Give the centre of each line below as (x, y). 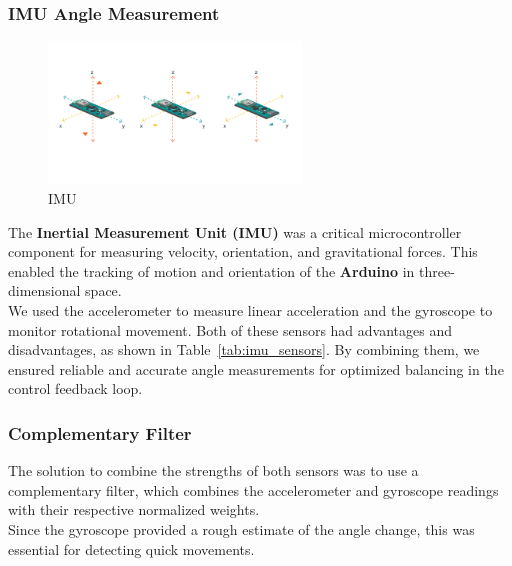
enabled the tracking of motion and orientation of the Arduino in (211, 270)
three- (436, 270)
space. (103, 290)
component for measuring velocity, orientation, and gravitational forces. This (243, 251)
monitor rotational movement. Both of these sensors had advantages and (230, 329)
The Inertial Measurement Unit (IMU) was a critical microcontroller (235, 231)
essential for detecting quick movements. (131, 548)
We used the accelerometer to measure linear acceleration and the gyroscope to (250, 310)
